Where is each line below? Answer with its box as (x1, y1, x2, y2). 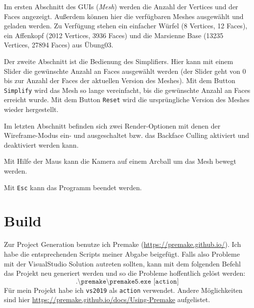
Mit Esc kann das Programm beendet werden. (4, 182, 142, 192)
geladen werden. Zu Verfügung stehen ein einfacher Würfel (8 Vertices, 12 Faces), (4, 21, 248, 31)
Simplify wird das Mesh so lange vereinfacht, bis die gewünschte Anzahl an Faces (4, 85, 251, 95)
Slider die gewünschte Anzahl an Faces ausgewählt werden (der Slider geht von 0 (4, 66, 246, 76)
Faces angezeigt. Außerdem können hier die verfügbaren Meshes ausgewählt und (4, 11, 244, 21)
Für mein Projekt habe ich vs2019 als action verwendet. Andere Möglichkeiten (4, 285, 243, 295)
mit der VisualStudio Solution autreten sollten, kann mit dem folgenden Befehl (4, 258, 241, 268)
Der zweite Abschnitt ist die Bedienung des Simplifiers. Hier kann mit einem (4, 56, 233, 66)
